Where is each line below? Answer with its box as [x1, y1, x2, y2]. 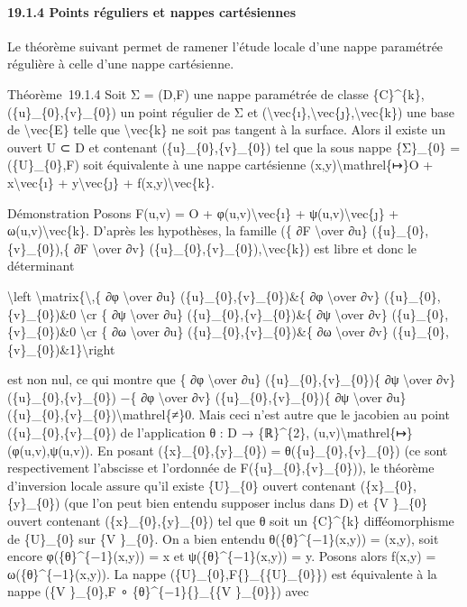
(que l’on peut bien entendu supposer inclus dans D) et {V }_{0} [63, 493, 428, 512]
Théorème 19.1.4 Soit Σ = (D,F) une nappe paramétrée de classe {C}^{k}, [7, 84, 425, 103]
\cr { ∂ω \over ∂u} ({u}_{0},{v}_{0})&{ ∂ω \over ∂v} [79, 322, 389, 341]
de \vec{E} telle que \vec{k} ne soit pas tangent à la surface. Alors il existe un [7, 120, 445, 139]
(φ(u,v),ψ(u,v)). [7, 440, 94, 459]
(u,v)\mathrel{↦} [313, 423, 413, 442]
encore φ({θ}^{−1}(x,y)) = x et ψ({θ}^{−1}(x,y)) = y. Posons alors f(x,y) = [7, 547, 436, 566]
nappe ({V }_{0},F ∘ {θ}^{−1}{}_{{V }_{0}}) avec [7, 582, 309, 601]
